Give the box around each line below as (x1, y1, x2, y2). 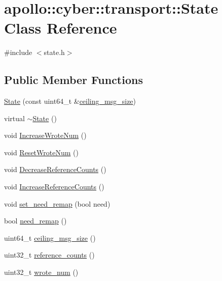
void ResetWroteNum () (4, 147, 79, 157)
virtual (4, 113, 25, 123)
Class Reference (4, 17, 117, 38)
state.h (44, 47, 65, 58)
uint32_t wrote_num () (4, 267, 79, 277)
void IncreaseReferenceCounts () (4, 181, 104, 192)
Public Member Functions (4, 72, 143, 88)
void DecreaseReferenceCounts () (4, 164, 106, 175)
